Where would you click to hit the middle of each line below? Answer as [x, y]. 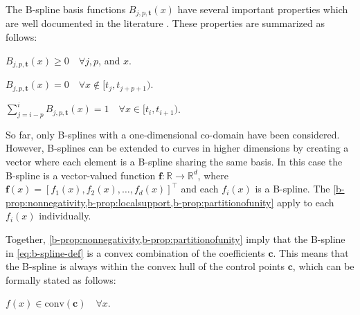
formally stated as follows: [61, 279]
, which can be [323, 266]
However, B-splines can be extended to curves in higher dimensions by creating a [177, 148]
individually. [65, 216]
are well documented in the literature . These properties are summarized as [165, 23]
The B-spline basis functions [66, 9]
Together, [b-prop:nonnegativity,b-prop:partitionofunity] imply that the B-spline [175, 239]
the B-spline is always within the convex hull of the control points [145, 266]
